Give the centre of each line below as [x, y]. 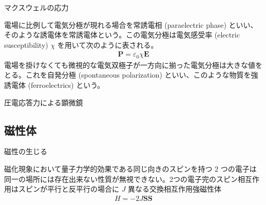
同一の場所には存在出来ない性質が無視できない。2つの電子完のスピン [121, 179]
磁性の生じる [26, 151]
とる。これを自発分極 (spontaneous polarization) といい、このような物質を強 [131, 75]
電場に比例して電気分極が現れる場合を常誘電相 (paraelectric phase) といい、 [131, 24]
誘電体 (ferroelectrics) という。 [54, 85]
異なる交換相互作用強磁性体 [175, 189]
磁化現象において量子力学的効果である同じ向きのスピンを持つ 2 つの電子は [130, 169]
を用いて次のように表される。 [108, 44]
